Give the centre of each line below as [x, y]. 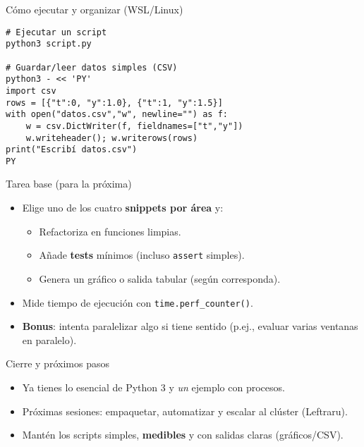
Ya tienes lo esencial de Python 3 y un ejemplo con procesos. [153, 387]
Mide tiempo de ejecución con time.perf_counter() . [138, 302]
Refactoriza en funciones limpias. [110, 231]
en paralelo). [49, 339]
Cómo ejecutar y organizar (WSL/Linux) [95, 9]
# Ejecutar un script [56, 32]
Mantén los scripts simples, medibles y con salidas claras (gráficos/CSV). [183, 435]
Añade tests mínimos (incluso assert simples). [142, 255]
